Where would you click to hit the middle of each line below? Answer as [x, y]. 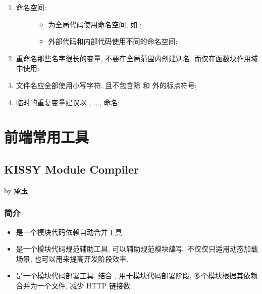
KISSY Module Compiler [72, 169]
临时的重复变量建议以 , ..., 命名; [68, 102]
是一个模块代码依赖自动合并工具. [70, 232]
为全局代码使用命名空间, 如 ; [95, 24]
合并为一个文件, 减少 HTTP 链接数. [74, 285]
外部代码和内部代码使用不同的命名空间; [113, 41]
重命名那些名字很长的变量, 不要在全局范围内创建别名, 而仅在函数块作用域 [137, 58]
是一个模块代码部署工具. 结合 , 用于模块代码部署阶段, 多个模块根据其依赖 [137, 276]
